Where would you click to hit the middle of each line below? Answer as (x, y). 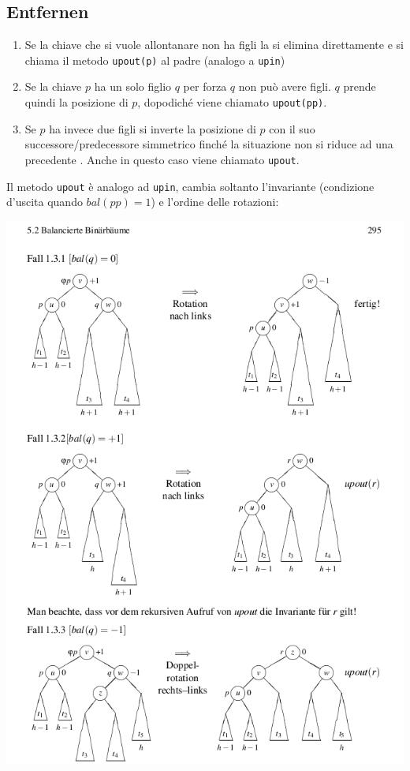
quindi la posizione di (76, 102)
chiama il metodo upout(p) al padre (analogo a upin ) (155, 60)
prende (360, 86)
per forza (205, 86)
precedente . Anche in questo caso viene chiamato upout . (162, 159)
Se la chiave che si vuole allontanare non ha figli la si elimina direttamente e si (214, 45)
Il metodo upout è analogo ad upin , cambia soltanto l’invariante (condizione (190, 186)
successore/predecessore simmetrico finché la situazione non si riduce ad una (209, 144)
